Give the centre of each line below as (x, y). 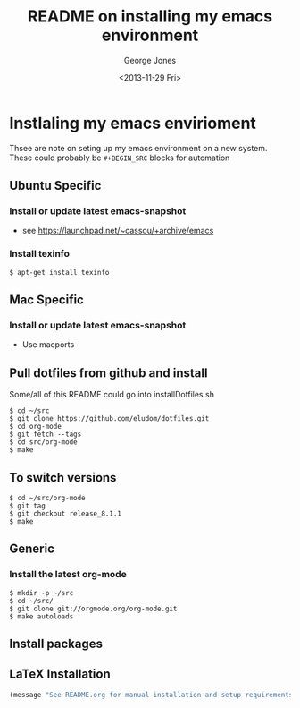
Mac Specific (47, 300)
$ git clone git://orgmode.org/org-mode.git (93, 609)
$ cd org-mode (36, 427)
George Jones (150, 60)
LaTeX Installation (60, 674)
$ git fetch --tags (46, 435)
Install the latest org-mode (68, 575)
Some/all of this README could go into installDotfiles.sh (112, 395)
